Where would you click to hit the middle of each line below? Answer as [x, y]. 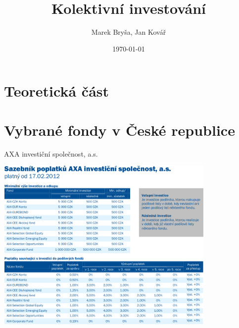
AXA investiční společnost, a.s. [51, 153]
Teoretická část [57, 91]
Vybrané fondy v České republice [119, 130]
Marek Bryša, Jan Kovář [129, 32]
